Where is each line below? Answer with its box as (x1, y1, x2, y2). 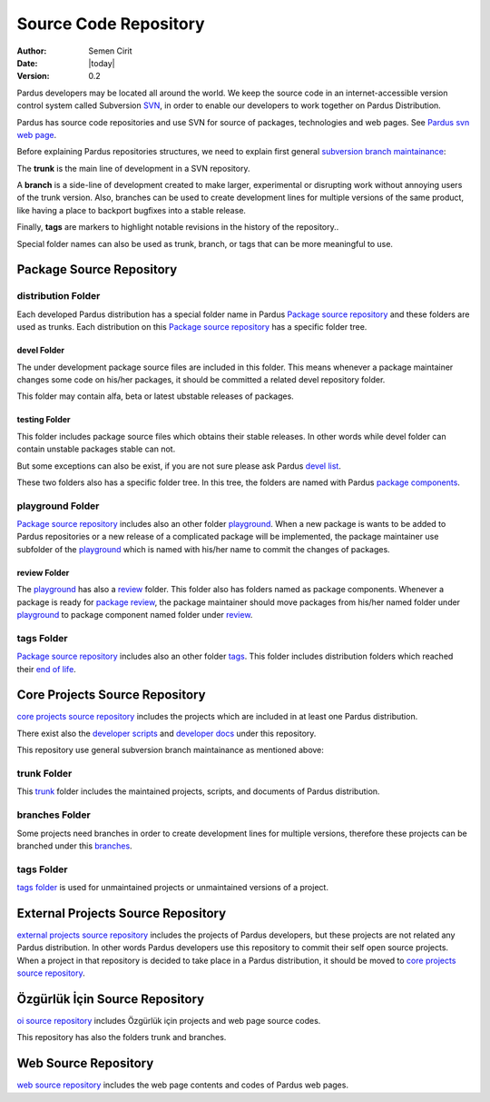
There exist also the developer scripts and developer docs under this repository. (16, 728, 317, 739)
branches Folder (16, 809, 91, 821)
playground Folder (16, 500, 100, 512)
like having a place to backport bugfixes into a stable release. (16, 204, 247, 215)
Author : (16, 45, 47, 56)
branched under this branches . (16, 840, 132, 851)
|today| (88, 57, 115, 68)
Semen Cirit (88, 45, 132, 56)
